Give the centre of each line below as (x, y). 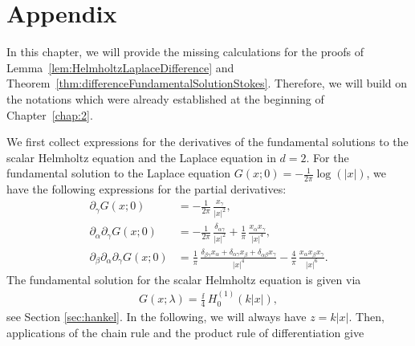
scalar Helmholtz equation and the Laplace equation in (141, 157)
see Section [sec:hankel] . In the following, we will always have (157, 317)
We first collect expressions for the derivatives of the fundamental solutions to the (207, 142)
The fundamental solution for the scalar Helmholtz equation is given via (184, 279)
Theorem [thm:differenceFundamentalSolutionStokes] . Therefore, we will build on (207, 83)
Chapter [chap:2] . (50, 114)
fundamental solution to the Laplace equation (119, 173)
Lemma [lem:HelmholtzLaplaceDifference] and (120, 67)
